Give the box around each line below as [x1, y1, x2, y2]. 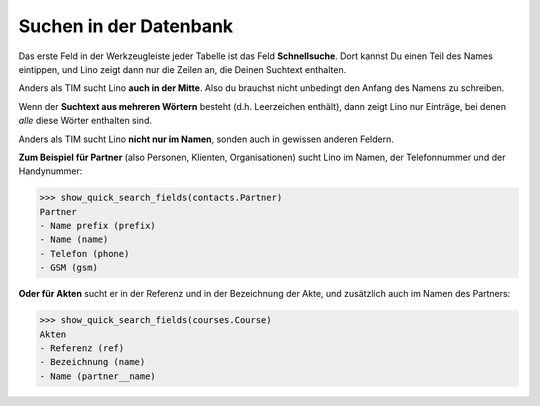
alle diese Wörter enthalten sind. [18, 115, 152, 127]
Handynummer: [18, 165, 83, 177]
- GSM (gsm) [39, 262, 99, 274]
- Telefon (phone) [39, 248, 130, 259]
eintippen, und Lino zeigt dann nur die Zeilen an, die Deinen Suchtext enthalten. [18, 63, 347, 75]
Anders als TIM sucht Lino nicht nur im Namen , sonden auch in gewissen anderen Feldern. [18, 133, 394, 145]
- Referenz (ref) [39, 342, 125, 354]
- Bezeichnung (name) [39, 356, 146, 368]
